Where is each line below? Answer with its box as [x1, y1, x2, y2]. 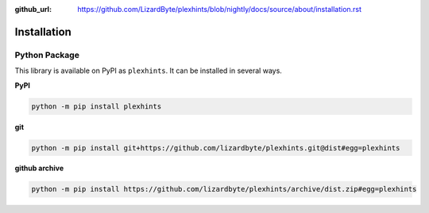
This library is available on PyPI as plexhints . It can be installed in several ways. [14, 66, 282, 75]
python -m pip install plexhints [31, 101, 162, 111]
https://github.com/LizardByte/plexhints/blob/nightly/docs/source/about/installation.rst [77, 5, 361, 13]
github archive [14, 163, 64, 173]
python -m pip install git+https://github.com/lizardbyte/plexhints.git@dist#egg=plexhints [31, 143, 400, 152]
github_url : [14, 5, 52, 13]
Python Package [14, 49, 79, 60]
